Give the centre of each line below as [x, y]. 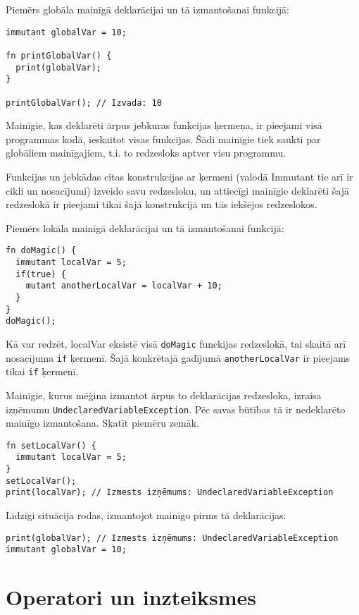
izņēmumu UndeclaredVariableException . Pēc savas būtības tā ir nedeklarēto [176, 409]
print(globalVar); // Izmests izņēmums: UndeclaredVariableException [172, 538]
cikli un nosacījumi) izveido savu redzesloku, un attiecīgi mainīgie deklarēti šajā [178, 190]
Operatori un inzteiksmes [131, 597]
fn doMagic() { [41, 251]
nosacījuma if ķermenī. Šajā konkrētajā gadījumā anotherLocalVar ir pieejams [178, 357]
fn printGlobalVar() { [59, 55]
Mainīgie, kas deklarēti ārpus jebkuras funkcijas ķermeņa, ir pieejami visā [164, 125]
